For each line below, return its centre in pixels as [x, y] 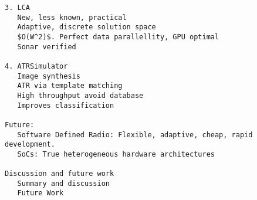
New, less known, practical [72, 17]
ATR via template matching [70, 86]
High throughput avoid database [80, 95]
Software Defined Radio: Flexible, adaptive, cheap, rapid [135, 135]
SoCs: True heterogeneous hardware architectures [116, 154]
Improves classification [66, 105]
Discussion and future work [60, 174]
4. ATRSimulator [36, 66]
